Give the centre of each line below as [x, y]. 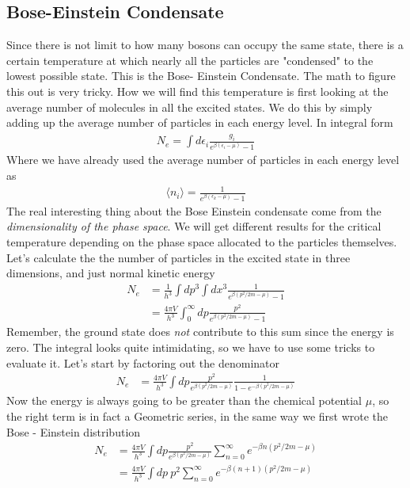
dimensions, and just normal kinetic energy [111, 273]
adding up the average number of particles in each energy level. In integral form [200, 122]
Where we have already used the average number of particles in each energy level [203, 160]
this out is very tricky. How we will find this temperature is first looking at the [197, 91]
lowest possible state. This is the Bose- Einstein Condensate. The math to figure [201, 76]
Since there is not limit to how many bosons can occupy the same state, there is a [205, 45]
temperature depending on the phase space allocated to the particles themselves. [202, 241]
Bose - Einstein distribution [74, 431]
